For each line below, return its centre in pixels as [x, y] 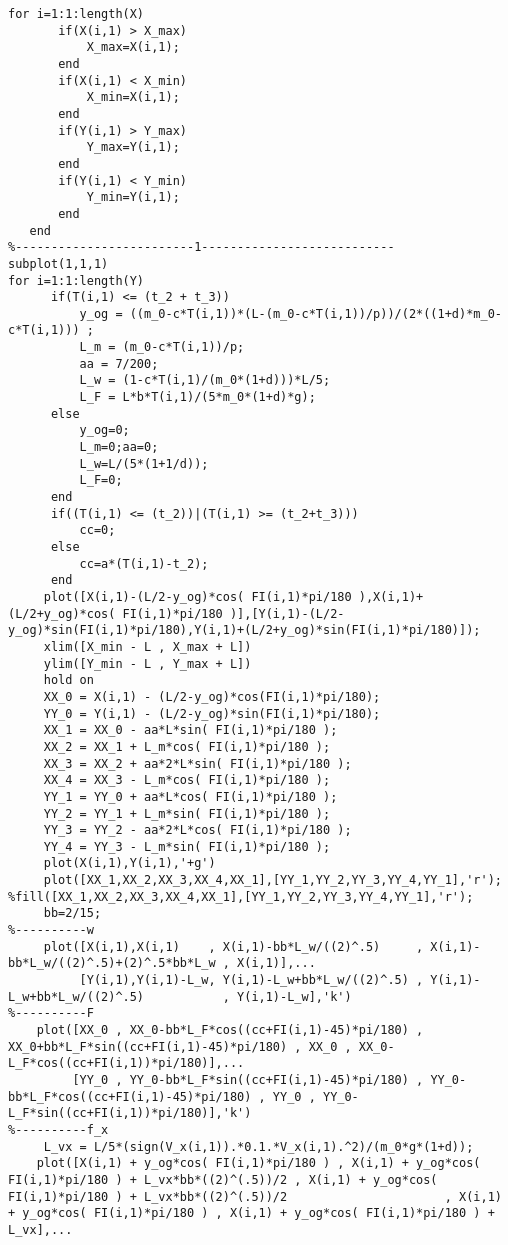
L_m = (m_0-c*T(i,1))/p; [162, 347]
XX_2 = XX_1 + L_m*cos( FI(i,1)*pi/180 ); [187, 746]
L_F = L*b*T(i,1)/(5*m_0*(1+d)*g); [197, 397]
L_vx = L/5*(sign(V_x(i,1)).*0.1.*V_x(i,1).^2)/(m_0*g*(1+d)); [258, 1146]
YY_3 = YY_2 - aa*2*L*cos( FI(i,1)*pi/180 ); [197, 830]
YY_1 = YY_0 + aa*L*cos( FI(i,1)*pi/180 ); [190, 796]
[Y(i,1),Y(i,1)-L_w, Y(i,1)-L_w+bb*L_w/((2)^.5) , [251, 980]
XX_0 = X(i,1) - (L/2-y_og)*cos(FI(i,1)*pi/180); [212, 696]
